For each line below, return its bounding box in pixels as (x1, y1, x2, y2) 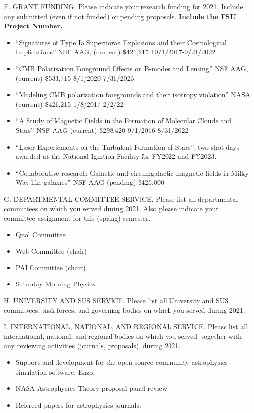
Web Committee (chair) (15, 246, 87, 256)
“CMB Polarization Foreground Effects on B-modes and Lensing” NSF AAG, (15, 63, 248, 73)
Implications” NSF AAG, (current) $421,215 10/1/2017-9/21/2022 (15, 47, 216, 57)
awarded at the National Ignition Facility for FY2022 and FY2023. (15, 151, 217, 161)
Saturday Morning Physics (15, 279, 95, 289)
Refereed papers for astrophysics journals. (15, 399, 141, 410)
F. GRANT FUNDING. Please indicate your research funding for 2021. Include (4, 1, 243, 11)
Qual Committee (15, 229, 66, 239)
